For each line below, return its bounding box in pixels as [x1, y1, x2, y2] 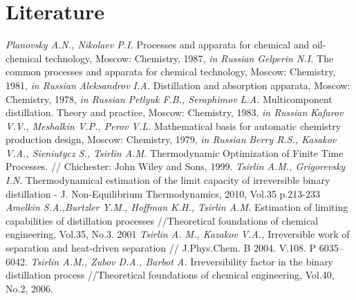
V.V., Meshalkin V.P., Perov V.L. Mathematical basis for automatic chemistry [6, 118, 341, 133]
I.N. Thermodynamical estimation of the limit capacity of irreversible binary [6, 173, 330, 187]
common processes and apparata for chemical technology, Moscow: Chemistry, [6, 64, 336, 79]
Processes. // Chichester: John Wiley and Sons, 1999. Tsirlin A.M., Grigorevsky [6, 159, 346, 174]
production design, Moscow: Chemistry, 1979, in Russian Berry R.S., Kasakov [6, 132, 337, 147]
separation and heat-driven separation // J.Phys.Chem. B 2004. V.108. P [6, 241, 317, 255]
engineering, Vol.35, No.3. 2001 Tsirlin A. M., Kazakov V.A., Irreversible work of [6, 227, 350, 241]
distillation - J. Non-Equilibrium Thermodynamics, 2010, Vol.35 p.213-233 [6, 186, 320, 200]
